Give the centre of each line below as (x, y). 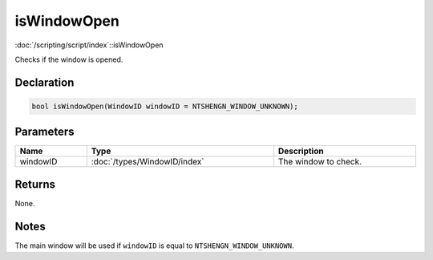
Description (301, 151)
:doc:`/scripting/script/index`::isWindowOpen (89, 45)
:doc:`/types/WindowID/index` (148, 162)
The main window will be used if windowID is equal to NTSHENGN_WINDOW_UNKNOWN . (154, 246)
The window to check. (320, 162)
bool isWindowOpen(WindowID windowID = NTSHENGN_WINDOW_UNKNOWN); (165, 106)
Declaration (45, 82)
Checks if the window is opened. (69, 59)
